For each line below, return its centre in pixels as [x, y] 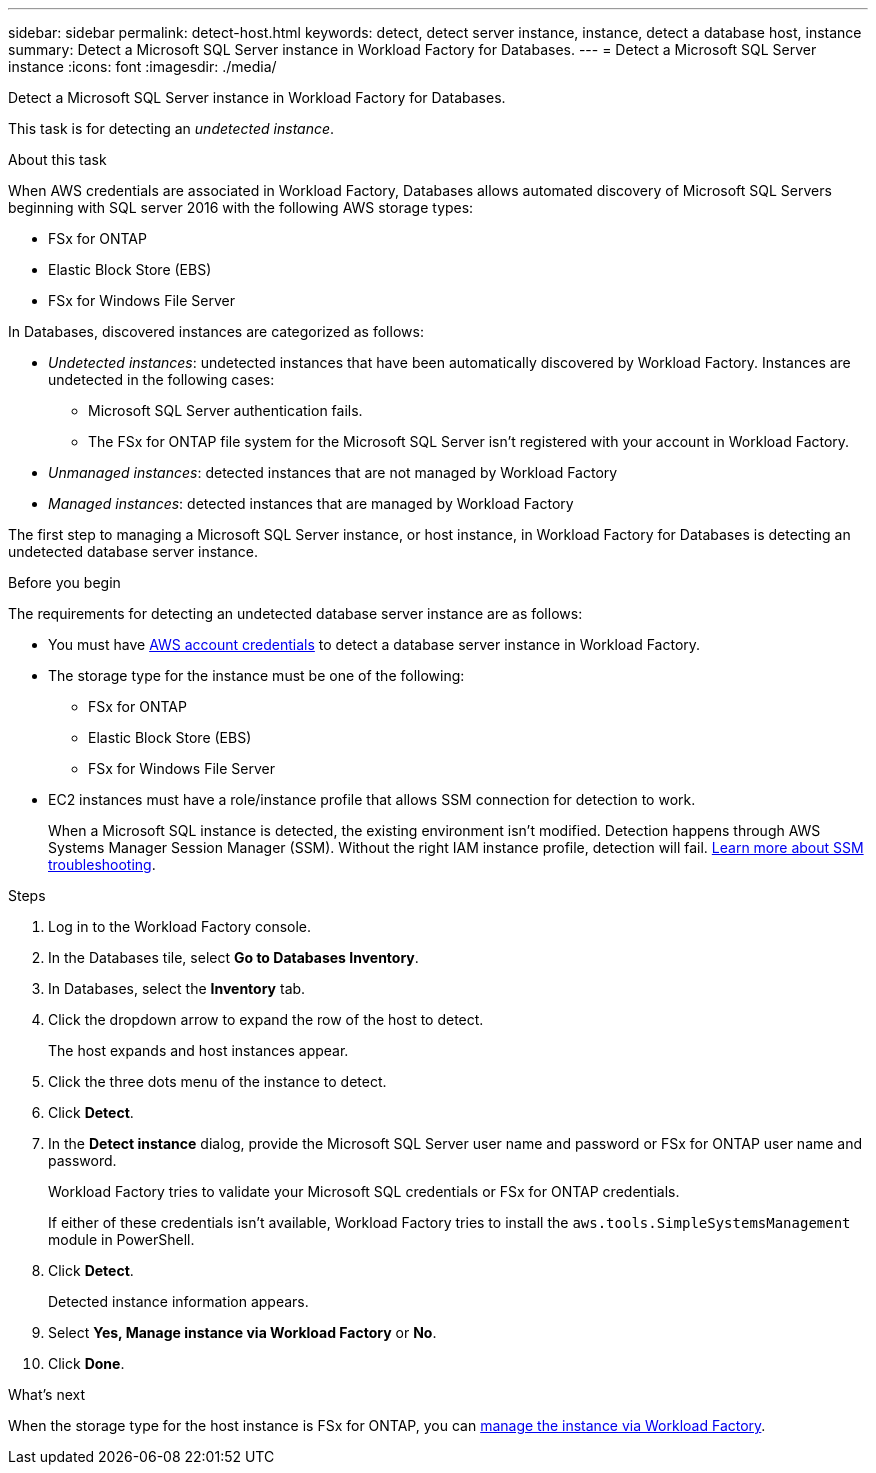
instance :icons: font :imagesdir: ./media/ [142, 66]
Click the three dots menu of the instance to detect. [217, 1081]
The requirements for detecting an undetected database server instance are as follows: [295, 613]
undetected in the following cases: [161, 379]
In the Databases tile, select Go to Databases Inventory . [233, 957]
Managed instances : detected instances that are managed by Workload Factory [311, 503]
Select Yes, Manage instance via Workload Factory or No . [242, 1332]
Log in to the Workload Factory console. [180, 926]
